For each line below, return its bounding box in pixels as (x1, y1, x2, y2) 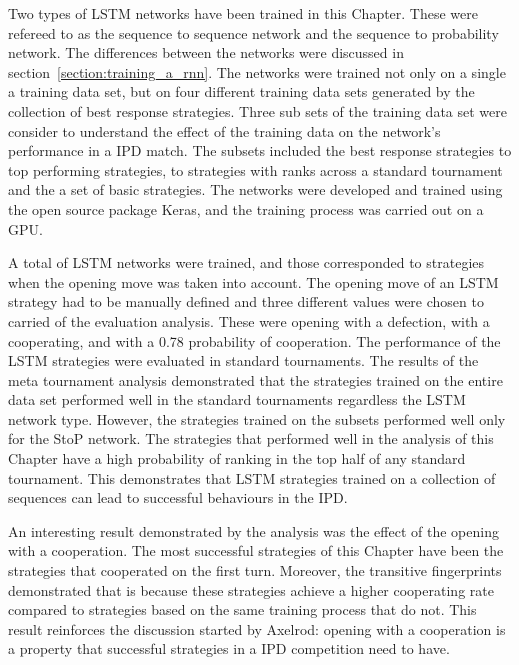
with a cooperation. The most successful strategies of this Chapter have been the (8, 540, 504, 561)
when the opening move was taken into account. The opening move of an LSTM (8, 271, 499, 292)
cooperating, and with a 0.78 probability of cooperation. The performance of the (8, 330, 501, 351)
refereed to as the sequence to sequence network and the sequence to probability (8, 22, 499, 43)
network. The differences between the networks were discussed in (8, 42, 404, 63)
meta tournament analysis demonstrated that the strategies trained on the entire (8, 369, 503, 390)
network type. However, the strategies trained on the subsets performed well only (8, 408, 506, 429)
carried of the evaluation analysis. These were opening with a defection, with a (8, 310, 490, 331)
